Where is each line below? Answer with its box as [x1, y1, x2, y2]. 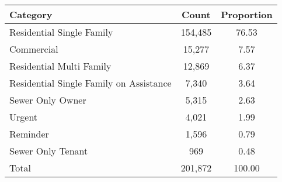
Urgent [9, 110, 38, 123]
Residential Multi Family [9, 59, 112, 73]
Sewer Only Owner [9, 93, 86, 107]
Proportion [221, 8, 273, 21]
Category [9, 8, 53, 21]
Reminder [9, 127, 49, 140]
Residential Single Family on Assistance [9, 76, 172, 90]
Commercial [9, 42, 58, 56]
